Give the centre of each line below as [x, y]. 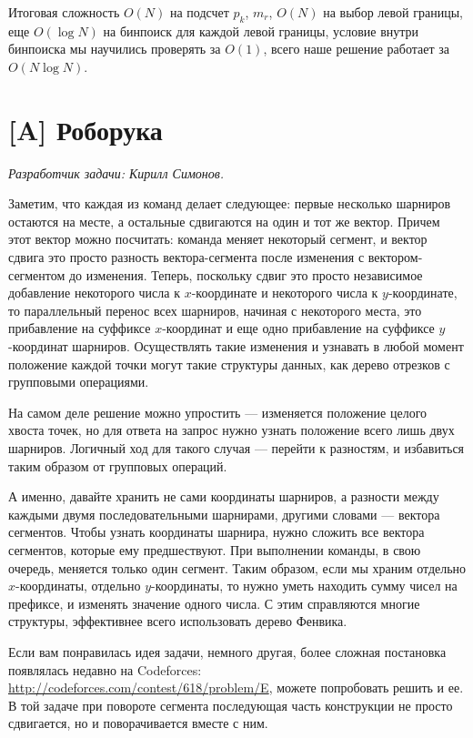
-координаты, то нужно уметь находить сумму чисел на [304, 586]
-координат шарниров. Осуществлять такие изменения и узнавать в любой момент [236, 346]
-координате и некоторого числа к [285, 293]
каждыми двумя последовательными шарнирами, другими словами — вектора [224, 514]
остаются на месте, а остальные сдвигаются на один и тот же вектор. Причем [224, 221]
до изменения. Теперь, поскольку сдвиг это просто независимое [246, 274]
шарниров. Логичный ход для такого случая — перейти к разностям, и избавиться [236, 448]
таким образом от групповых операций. [118, 465]
